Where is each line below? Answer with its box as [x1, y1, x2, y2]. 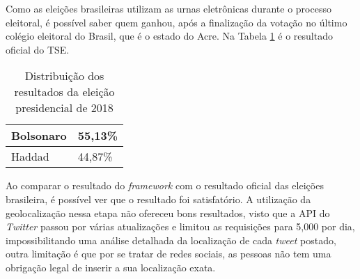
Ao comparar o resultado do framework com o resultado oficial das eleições [6, 178, 324, 193]
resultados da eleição [14, 83, 115, 100]
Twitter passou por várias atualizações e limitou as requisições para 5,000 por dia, [6, 219, 355, 234]
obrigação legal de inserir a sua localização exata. [6, 260, 216, 274]
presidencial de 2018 [15, 99, 114, 116]
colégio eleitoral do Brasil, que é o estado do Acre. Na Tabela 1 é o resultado [6, 29, 333, 43]
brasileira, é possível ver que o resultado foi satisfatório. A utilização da [6, 191, 311, 206]
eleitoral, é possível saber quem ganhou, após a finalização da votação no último [6, 15, 347, 29]
